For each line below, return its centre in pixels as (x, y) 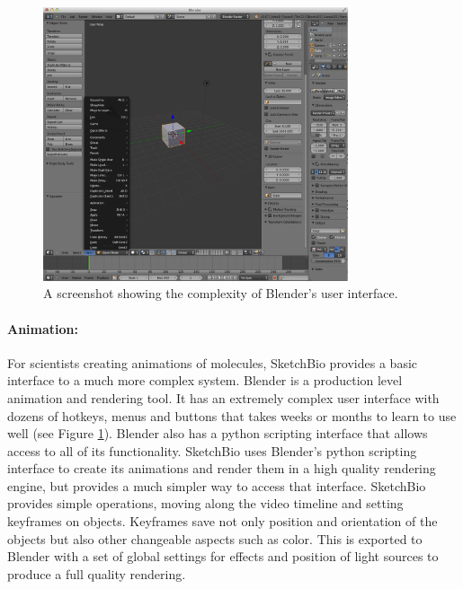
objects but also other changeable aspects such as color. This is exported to (215, 538)
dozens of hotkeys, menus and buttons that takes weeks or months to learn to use (232, 415)
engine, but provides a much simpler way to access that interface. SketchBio (217, 485)
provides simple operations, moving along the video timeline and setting (205, 503)
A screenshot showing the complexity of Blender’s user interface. (221, 293)
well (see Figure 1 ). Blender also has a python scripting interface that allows (218, 433)
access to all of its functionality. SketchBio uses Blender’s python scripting (212, 450)
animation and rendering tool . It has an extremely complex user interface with (223, 397)
